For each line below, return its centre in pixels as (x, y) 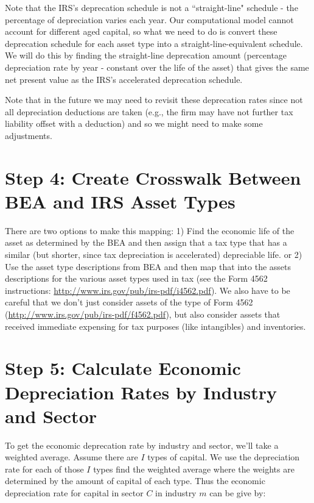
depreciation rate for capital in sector (74, 493)
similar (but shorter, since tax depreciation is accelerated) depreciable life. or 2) (154, 255)
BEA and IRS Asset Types (120, 201)
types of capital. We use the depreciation (224, 457)
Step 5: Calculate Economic (123, 368)
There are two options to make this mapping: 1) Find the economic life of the (150, 230)
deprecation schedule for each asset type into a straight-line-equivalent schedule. (154, 43)
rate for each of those (44, 469)
